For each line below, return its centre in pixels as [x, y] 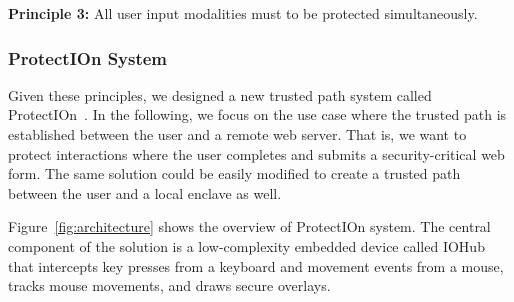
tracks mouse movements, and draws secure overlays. [169, 285]
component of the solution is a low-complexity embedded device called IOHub [246, 245]
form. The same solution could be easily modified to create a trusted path [234, 173]
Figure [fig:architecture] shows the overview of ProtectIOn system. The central [249, 226]
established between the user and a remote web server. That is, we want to [237, 134]
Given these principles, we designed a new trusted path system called [220, 94]
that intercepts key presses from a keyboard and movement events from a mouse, [256, 265]
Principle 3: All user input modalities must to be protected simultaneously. [243, 13]
